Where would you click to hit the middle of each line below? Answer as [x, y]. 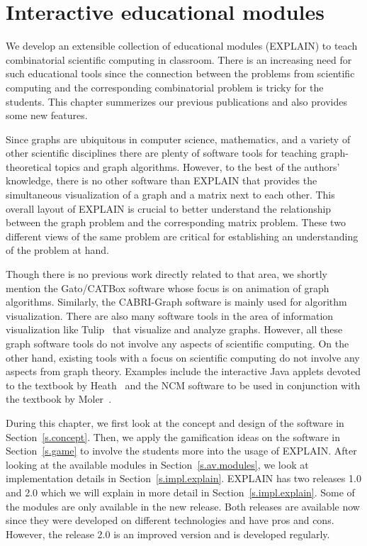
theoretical [29, 166]
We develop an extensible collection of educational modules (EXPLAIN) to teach [182, 46]
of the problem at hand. [57, 250]
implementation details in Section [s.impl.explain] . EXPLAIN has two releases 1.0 [183, 478]
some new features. [47, 115]
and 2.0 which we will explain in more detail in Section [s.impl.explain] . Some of [180, 492]
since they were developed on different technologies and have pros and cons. [170, 520]
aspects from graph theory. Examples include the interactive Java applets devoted [183, 371]
